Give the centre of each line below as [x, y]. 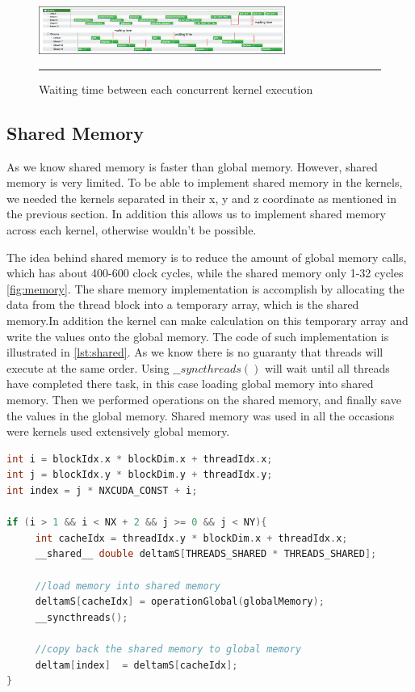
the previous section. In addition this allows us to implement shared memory [196, 214]
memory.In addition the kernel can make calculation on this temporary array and [207, 321]
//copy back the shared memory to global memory [168, 649]
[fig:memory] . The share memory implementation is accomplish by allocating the [205, 288]
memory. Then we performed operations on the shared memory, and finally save [204, 400]
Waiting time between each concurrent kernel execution [176, 89]
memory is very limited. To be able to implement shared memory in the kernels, [205, 182]
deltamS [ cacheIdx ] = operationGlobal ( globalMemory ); [180, 602]
